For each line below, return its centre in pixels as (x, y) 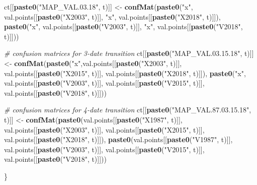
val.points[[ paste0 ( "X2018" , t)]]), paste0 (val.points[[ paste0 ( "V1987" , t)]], (118, 139)
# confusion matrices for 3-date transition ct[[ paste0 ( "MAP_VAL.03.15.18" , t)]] (129, 53)
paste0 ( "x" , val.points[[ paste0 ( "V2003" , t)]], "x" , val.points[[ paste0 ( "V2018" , (123, 26)
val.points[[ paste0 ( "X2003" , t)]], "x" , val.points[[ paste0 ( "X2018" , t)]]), (112, 16)
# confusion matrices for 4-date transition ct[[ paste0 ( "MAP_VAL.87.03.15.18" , (128, 110)
